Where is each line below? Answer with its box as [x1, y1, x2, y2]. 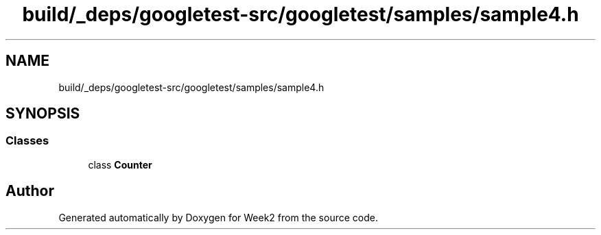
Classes [5, 134, 49, 148]
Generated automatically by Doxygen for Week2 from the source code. [58, 211, 378, 223]
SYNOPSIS [5, 105, 80, 123]
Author [5, 182, 54, 200]
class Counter [88, 158, 152, 171]
